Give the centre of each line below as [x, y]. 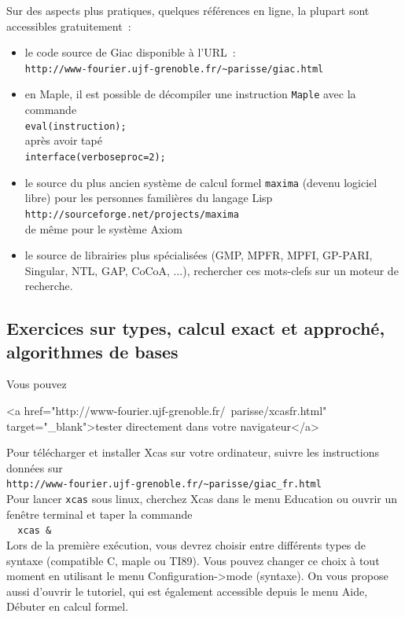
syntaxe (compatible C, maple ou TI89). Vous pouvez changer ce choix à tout [193, 560]
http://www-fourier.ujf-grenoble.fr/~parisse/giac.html [174, 69]
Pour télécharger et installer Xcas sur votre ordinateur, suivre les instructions [193, 452]
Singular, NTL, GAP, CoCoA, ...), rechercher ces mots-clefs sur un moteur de [212, 270]
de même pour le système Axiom [103, 228]
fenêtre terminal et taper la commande [99, 514]
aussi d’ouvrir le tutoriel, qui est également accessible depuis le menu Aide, [187, 591]
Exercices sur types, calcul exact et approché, [196, 328]
